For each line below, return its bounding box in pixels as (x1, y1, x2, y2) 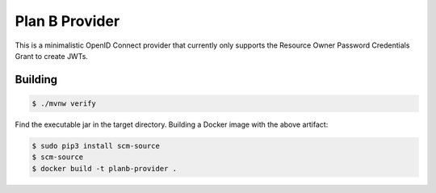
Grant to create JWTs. (15, 51, 89, 61)
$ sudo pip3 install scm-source (31, 141, 161, 150)
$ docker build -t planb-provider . (31, 164, 178, 173)
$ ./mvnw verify (31, 99, 97, 108)
